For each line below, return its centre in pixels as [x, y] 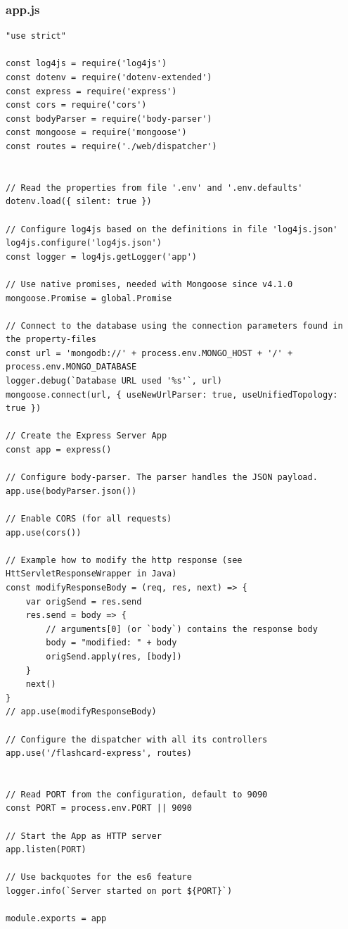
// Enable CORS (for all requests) [89, 519]
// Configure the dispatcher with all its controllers [137, 739]
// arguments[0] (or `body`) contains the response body [182, 629]
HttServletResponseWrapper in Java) [91, 574]
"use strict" [36, 36]
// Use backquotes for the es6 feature [99, 877]
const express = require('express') [91, 91]
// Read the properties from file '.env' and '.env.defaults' [154, 188]
